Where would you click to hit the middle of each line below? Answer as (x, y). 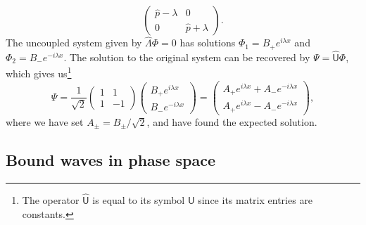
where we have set (45, 121)
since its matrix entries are (255, 199)
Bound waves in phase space (111, 159)
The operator (51, 199)
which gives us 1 (39, 72)
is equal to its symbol (139, 199)
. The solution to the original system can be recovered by (187, 57)
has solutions (208, 43)
